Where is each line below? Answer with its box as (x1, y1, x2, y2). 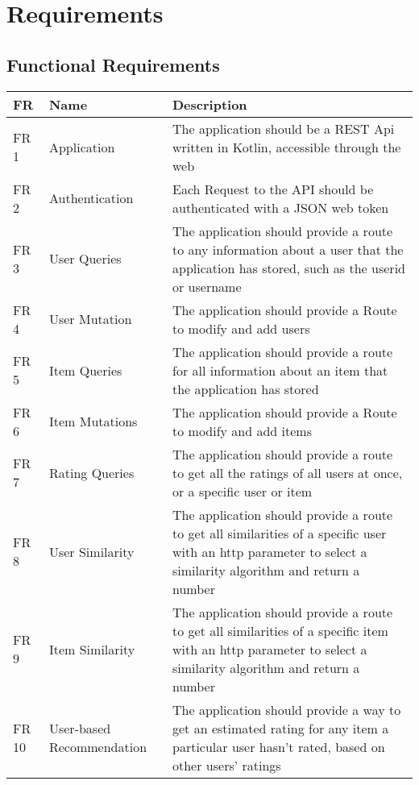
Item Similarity (48, 639, 135, 658)
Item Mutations (48, 412, 138, 431)
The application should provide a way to (172, 700, 401, 719)
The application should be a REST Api (172, 118, 395, 138)
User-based (48, 718, 111, 737)
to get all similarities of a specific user (172, 523, 387, 542)
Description (172, 94, 247, 114)
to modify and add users (172, 318, 310, 338)
